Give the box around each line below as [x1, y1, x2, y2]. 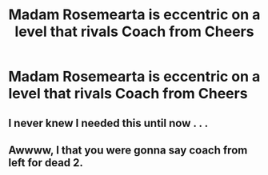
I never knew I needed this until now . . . [8, 116, 209, 129]
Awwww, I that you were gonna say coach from [8, 143, 248, 157]
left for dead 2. [8, 156, 84, 169]
